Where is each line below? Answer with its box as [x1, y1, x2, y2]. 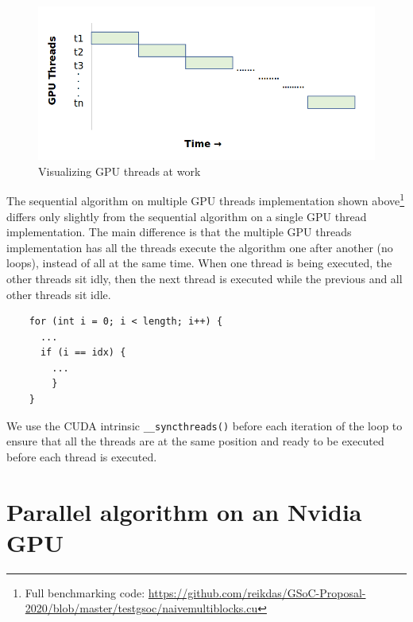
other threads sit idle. [6, 286, 111, 302]
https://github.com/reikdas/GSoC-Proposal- [148, 584, 366, 601]
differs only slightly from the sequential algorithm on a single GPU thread [6, 208, 367, 224]
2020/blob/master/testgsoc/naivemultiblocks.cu [25, 600, 258, 616]
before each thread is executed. [6, 448, 157, 465]
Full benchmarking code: [25, 584, 145, 601]
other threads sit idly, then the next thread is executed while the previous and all [6, 270, 403, 286]
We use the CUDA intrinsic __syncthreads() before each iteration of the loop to [6, 417, 403, 433]
